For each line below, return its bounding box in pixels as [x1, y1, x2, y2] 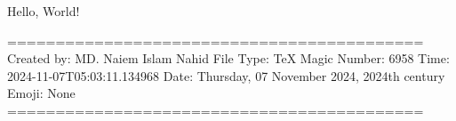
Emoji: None [7, 84, 76, 102]
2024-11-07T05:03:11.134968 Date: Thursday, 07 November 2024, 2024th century [7, 66, 445, 85]
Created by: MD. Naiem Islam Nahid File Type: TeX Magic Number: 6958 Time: [7, 49, 450, 68]
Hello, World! [7, 2, 80, 20]
